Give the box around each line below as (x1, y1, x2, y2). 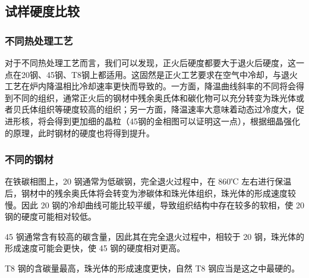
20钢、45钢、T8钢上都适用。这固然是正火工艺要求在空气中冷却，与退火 (21, 68, 298, 80)
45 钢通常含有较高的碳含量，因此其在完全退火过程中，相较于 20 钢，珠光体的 (5, 230, 304, 242)
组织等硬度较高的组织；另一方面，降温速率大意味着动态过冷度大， (37, 103, 296, 115)
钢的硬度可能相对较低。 (5, 210, 96, 223)
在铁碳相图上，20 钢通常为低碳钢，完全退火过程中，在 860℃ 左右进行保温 (5, 175, 292, 188)
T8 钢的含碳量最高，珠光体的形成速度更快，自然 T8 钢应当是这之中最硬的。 (5, 261, 300, 274)
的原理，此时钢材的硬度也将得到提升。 (5, 126, 154, 139)
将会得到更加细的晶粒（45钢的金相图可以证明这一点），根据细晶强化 (37, 114, 300, 127)
